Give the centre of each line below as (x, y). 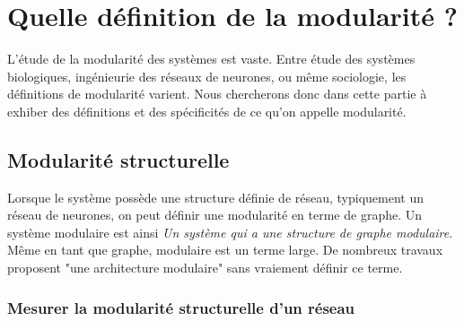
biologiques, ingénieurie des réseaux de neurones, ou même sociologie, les (207, 76)
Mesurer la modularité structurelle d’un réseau (181, 307)
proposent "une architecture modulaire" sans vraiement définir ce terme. (205, 268)
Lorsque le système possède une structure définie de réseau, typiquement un (216, 197)
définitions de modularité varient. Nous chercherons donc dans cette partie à (217, 94)
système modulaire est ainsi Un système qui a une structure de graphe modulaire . (230, 232)
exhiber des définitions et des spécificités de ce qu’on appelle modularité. (207, 111)
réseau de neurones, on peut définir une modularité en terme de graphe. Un (215, 215)
